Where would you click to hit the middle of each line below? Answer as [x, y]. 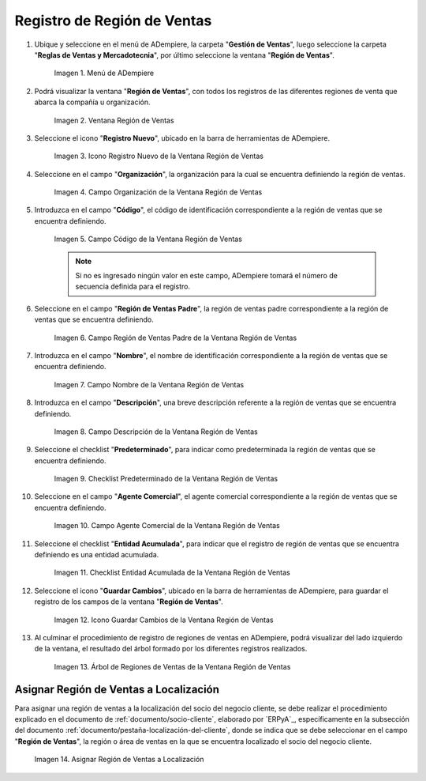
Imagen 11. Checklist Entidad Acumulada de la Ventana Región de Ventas [172, 572]
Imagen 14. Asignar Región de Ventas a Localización [119, 760]
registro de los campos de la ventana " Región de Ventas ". [129, 602]
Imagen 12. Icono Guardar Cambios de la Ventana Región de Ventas [164, 620]
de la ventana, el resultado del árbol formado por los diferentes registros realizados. [171, 649]
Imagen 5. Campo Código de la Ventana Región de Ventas [148, 239]
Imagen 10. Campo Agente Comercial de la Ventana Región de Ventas [167, 526]
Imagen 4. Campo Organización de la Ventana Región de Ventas [158, 192]
